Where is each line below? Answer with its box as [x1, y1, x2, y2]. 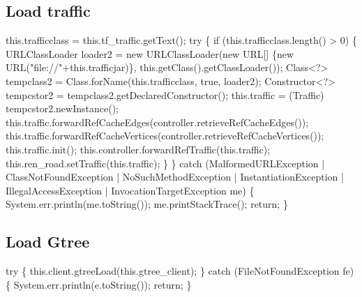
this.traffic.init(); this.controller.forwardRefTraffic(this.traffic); [6, 142, 271, 156]
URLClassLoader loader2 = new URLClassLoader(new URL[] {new [6, 46, 294, 61]
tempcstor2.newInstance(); [6, 101, 119, 116]
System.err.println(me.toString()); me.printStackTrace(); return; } [6, 197, 288, 211]
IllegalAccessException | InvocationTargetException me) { [6, 183, 255, 197]
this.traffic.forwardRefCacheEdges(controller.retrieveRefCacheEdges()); [6, 114, 309, 129]
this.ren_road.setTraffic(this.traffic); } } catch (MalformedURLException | [6, 155, 325, 170]
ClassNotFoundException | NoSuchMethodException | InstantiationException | [6, 169, 344, 184]
